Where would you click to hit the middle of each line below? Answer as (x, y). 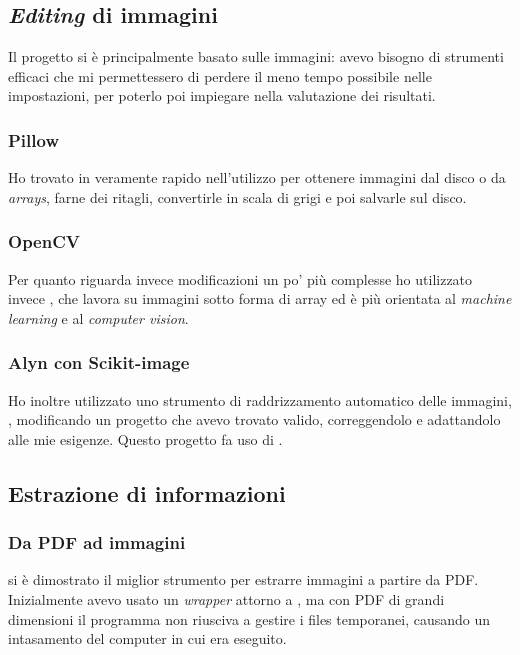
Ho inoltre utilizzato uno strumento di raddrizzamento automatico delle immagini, (260, 399)
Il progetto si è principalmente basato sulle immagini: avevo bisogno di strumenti (256, 56)
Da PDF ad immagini (97, 542)
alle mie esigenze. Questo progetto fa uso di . (145, 438)
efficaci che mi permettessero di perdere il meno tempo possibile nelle (220, 75)
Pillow (33, 139)
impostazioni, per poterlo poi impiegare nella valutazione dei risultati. (222, 95)
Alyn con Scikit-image (99, 362)
